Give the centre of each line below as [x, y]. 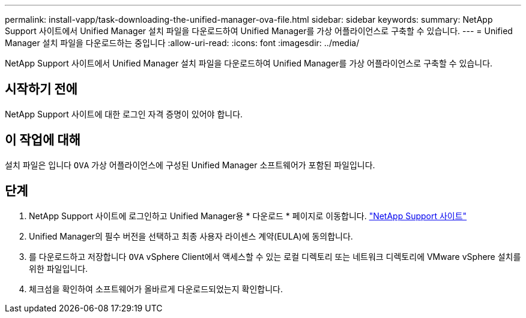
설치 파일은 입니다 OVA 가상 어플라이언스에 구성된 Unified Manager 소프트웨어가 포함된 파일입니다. [190, 165]
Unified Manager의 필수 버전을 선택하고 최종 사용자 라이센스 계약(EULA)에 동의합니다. [191, 236]
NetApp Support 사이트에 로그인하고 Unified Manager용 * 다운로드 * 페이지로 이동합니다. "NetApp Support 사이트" [248, 216]
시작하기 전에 [41, 89]
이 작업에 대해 [43, 140]
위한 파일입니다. [59, 268]
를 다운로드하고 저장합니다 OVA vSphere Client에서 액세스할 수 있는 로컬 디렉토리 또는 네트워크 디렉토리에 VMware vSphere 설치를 [275, 256]
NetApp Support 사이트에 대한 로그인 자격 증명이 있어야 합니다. [124, 114]
